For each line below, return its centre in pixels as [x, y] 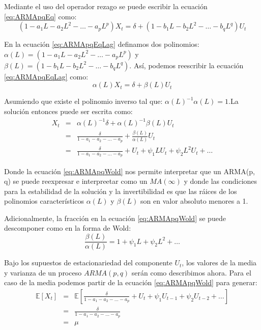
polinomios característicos [44, 201]
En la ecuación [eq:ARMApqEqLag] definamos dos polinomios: [102, 44]
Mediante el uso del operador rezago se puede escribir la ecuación [106, 6]
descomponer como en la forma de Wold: [68, 228]
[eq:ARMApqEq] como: [40, 16]
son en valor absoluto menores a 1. [194, 201]
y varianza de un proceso [43, 272]
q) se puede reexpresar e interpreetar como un [76, 181]
